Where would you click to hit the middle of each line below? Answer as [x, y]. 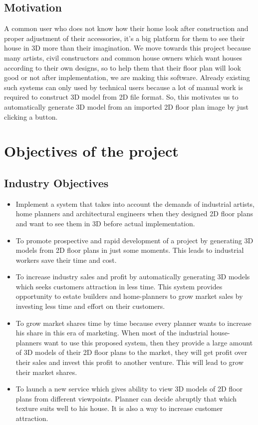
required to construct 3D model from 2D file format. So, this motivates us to [121, 97]
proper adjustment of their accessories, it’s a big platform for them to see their [125, 38]
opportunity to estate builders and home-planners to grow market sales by [129, 296]
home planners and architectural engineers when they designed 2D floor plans [134, 214]
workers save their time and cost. [66, 260]
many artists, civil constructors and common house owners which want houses [123, 57]
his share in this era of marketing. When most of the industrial [112, 333]
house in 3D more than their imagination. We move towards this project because [128, 48]
